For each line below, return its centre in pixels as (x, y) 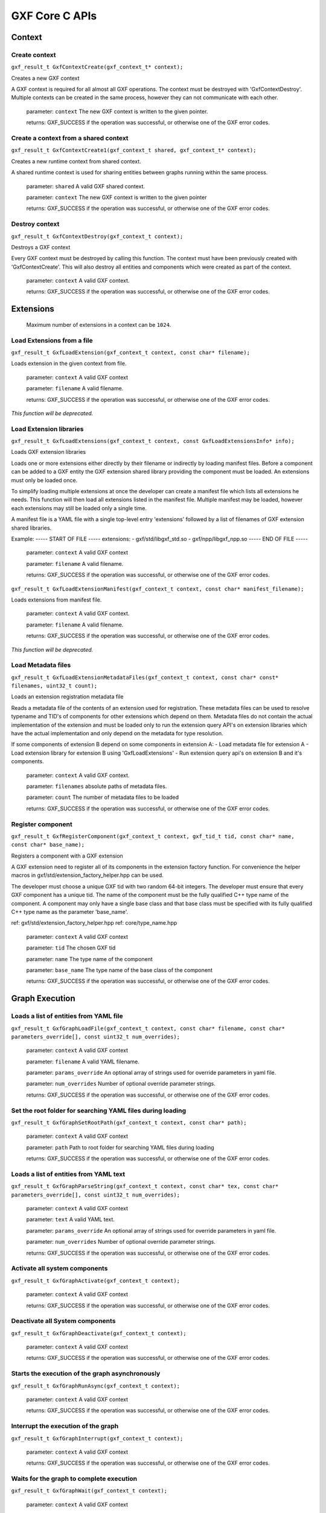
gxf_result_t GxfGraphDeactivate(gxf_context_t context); (99, 1333)
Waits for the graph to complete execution (74, 1479)
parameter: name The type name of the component (90, 959)
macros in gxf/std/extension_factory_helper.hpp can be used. (88, 875)
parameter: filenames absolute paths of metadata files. (97, 786)
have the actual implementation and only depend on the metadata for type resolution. (117, 733)
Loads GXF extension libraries (49, 452)
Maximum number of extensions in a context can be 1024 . (99, 324)
